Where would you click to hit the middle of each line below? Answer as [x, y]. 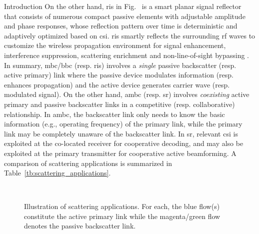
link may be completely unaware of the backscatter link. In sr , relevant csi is [121, 133]
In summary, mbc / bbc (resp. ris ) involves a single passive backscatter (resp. [120, 65]
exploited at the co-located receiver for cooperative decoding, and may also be [124, 143]
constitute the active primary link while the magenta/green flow [122, 216]
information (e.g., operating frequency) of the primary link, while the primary [123, 124]
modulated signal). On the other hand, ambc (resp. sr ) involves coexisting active [127, 94]
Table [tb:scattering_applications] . [57, 173]
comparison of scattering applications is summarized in [88, 163]
